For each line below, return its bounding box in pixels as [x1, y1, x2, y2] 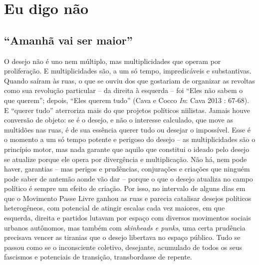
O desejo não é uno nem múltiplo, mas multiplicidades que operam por [4, 55, 221, 66]
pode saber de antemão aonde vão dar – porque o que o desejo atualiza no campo [4, 173, 253, 183]
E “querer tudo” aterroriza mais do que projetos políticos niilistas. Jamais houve [4, 104, 251, 115]
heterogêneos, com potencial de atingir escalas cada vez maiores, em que [4, 202, 225, 213]
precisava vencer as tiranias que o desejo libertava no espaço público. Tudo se [4, 232, 241, 242]
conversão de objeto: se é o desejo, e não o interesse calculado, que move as [4, 114, 233, 125]
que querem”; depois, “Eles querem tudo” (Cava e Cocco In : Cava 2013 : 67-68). [4, 94, 250, 105]
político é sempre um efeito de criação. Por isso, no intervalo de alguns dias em [4, 183, 246, 193]
